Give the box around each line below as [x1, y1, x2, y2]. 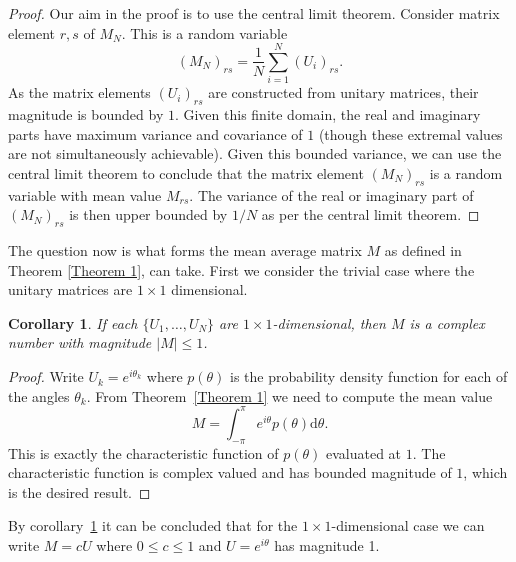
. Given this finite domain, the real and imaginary [174, 104, 481, 125]
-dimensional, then [272, 312, 386, 333]
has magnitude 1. [274, 534, 380, 555]
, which [463, 462, 508, 483]
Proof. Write [8, 366, 84, 387]
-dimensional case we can [331, 515, 485, 536]
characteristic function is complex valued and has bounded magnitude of [8, 462, 452, 483]
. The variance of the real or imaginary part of [189, 184, 474, 205]
